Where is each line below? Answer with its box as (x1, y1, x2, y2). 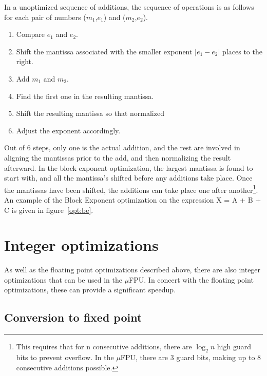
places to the (222, 46, 262, 56)
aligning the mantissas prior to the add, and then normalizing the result (4, 152, 231, 163)
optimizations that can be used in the (4, 274, 122, 285)
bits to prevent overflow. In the (16, 352, 114, 363)
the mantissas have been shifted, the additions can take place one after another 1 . (4, 183, 258, 195)
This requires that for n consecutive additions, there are (16, 341, 192, 352)
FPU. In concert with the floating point (129, 274, 254, 285)
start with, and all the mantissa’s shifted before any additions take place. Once (4, 172, 253, 183)
